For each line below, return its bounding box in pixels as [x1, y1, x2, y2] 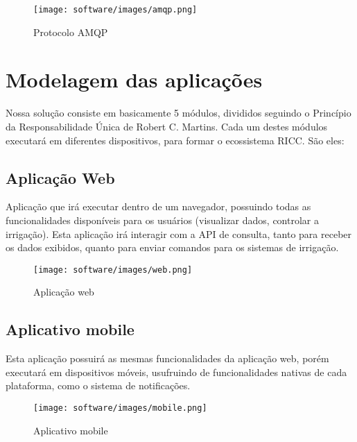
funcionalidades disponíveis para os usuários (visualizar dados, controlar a [6, 212, 319, 227]
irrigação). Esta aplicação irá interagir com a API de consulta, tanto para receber [6, 226, 352, 241]
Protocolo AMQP [33, 24, 108, 39]
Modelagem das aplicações [6, 65, 263, 94]
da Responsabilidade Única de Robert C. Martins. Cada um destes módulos [6, 119, 328, 133]
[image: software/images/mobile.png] [33, 402, 207, 413]
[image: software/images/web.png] [33, 264, 193, 275]
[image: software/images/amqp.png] [33, 5, 198, 15]
